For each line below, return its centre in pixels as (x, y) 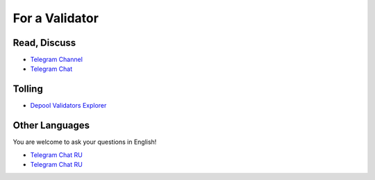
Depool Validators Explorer (68, 106)
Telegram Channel (57, 60)
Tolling (28, 89)
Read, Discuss (44, 43)
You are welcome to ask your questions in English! (85, 142)
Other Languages (51, 125)
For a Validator (56, 18)
